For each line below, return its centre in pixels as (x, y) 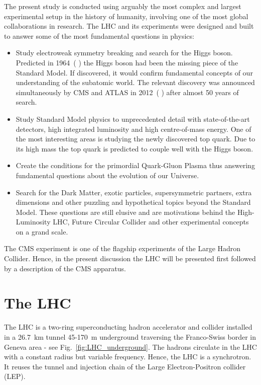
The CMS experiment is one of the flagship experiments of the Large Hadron (122, 248)
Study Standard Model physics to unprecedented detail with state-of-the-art (133, 119)
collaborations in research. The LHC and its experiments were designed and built (129, 26)
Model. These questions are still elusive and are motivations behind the (125, 212)
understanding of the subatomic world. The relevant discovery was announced (135, 82)
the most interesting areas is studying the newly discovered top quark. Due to (136, 139)
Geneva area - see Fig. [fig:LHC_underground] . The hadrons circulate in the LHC (130, 346)
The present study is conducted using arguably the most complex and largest (123, 6)
